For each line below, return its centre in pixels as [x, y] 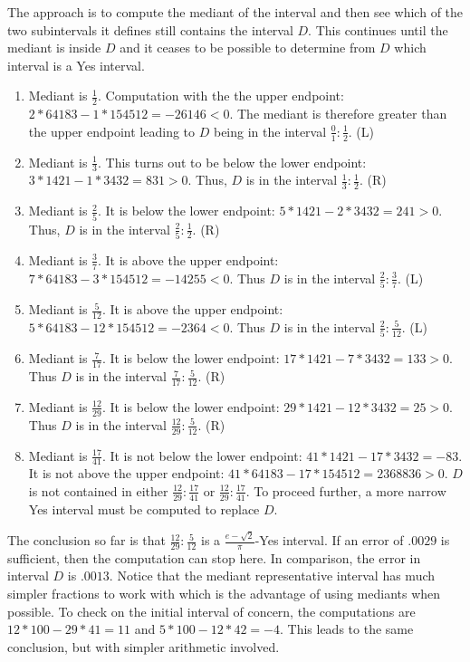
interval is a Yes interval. [76, 65]
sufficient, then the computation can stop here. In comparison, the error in [214, 557]
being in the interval [270, 131]
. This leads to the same [347, 629]
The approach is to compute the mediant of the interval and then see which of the [235, 12]
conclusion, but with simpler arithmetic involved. [144, 646]
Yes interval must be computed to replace [144, 508]
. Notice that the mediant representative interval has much [272, 576]
